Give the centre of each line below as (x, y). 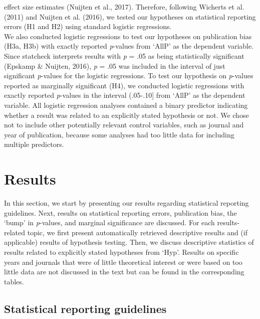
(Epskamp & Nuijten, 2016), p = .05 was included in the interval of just (115, 65)
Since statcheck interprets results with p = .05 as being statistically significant (124, 55)
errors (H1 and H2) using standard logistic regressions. (88, 26)
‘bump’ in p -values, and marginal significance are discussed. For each (109, 222)
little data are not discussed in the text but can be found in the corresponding (124, 272)
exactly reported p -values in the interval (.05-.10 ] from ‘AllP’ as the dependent (125, 95)
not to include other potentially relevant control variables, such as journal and (124, 125)
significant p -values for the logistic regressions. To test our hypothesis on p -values (129, 75)
